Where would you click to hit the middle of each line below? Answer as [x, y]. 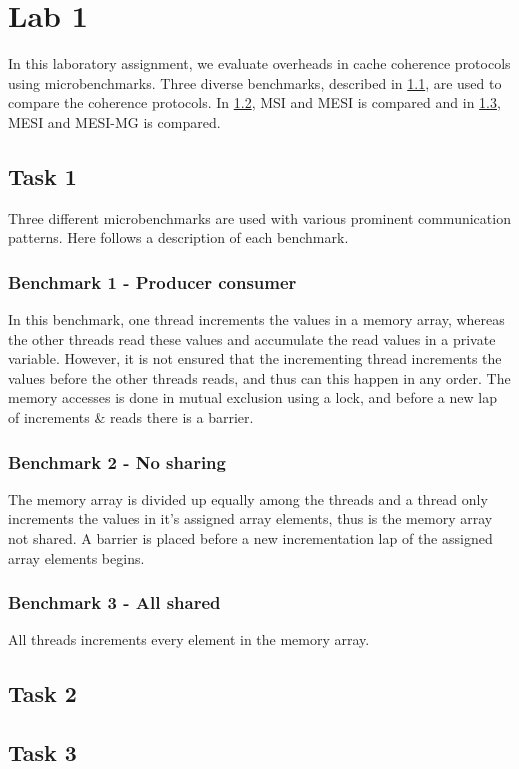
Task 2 [42, 693]
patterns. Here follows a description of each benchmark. [178, 237]
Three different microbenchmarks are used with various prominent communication [259, 217]
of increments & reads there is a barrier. [131, 417]
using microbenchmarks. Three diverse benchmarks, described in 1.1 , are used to [255, 82]
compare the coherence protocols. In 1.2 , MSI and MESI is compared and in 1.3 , [254, 102]
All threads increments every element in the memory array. [189, 639]
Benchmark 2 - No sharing [117, 461]
